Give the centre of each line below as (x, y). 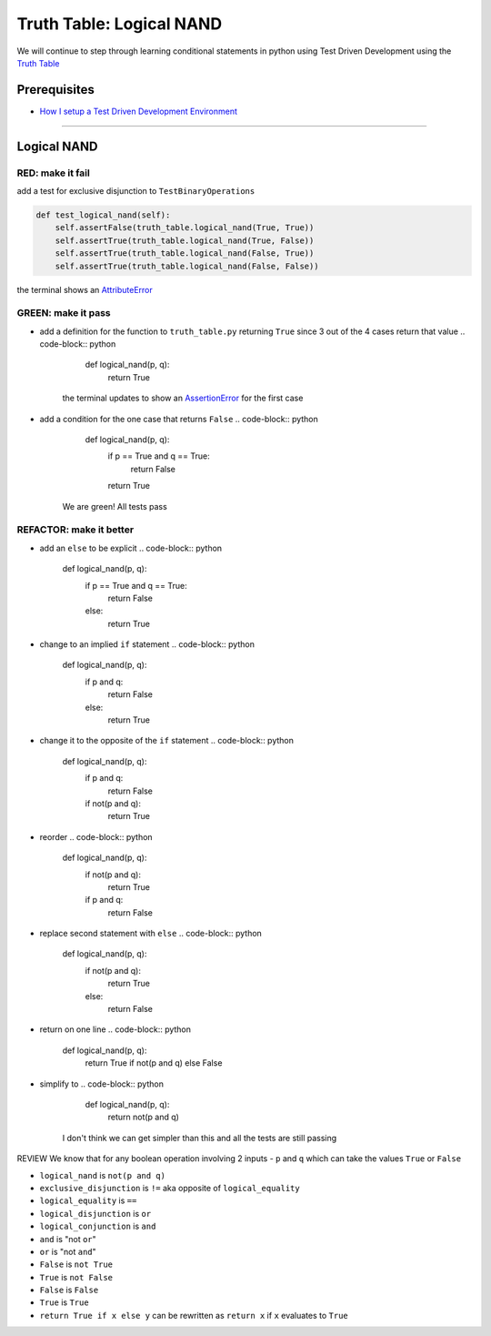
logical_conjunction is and (98, 1226)
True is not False (76, 1277)
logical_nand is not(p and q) (102, 1175)
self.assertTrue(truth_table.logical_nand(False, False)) (187, 266)
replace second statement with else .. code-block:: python (151, 934)
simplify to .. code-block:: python (101, 1084)
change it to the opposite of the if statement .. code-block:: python (167, 741)
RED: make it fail (53, 173)
